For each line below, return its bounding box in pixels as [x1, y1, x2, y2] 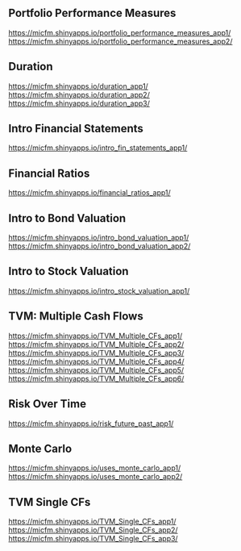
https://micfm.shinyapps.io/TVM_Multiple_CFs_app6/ [8, 374, 185, 383]
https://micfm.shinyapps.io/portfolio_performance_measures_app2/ [8, 36, 233, 46]
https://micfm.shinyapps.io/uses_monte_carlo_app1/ [8, 463, 181, 473]
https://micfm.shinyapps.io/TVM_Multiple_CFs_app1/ [8, 331, 183, 340]
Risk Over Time [8, 397, 87, 411]
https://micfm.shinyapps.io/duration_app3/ [8, 98, 151, 108]
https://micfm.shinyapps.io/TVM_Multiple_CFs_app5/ [8, 365, 185, 374]
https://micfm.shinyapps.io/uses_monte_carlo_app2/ [8, 472, 183, 482]
